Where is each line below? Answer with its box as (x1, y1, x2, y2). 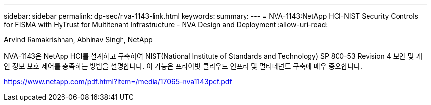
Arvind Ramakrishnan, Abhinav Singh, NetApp (4, 35, 153, 44)
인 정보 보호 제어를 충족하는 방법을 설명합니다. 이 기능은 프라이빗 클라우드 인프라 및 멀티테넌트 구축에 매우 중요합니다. (4, 62, 362, 70)
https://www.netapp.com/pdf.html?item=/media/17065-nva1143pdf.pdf (4, 77, 232, 86)
